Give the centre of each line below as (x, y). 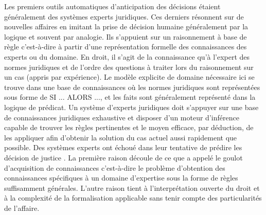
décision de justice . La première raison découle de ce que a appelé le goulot (123, 157)
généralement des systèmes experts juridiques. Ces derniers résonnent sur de (124, 16)
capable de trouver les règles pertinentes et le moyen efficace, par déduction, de (129, 127)
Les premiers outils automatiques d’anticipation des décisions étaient (112, 6)
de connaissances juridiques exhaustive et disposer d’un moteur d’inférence (122, 117)
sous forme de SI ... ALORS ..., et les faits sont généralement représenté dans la (130, 97)
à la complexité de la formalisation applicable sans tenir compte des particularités (133, 198)
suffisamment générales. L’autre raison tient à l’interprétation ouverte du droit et (132, 187)
